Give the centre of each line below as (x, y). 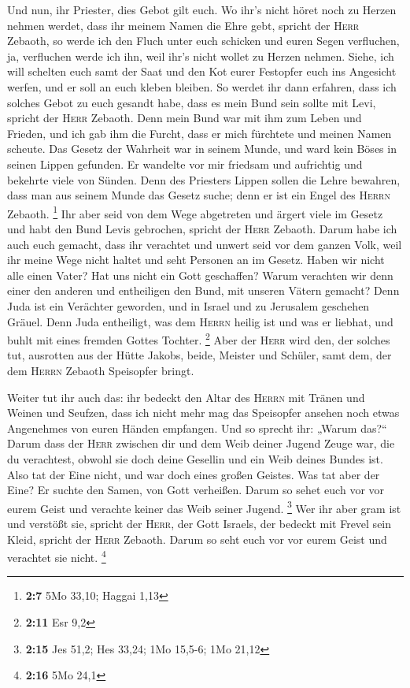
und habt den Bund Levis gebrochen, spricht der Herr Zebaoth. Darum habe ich (202, 228)
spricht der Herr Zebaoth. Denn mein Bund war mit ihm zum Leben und (185, 118)
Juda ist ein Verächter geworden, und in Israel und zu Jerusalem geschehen (188, 305)
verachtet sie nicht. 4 (57, 556)
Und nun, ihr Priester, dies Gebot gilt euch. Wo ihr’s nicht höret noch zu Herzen (202, 9)
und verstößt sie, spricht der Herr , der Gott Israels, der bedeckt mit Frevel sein (199, 523)
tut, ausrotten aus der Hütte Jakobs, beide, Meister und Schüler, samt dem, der (199, 355)
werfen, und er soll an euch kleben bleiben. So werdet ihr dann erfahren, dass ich (202, 86)
